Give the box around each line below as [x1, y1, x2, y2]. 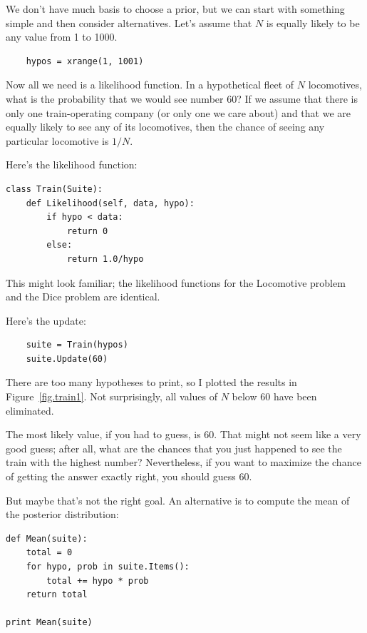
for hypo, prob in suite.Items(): [26, 562, 190, 572]
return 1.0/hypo [66, 253, 144, 264]
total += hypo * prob [46, 575, 149, 586]
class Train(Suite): [6, 183, 103, 194]
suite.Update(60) [26, 353, 108, 364]
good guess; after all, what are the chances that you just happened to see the [6, 440, 342, 455]
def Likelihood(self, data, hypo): [26, 198, 195, 208]
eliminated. [6, 402, 54, 417]
